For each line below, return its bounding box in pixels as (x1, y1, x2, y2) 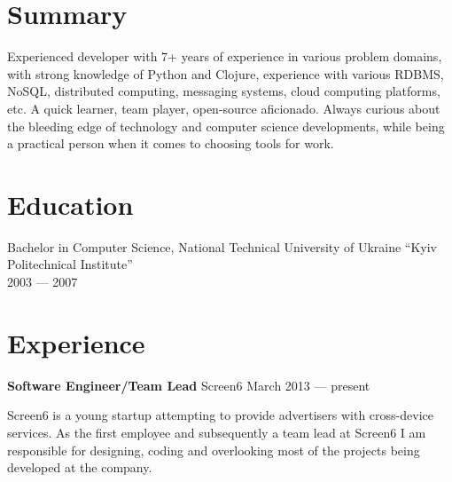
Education (7, 186, 134, 222)
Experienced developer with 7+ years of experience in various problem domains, (7, 47, 442, 66)
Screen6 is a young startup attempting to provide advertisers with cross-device (7, 406, 433, 424)
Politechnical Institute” (7, 255, 133, 273)
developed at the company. (7, 458, 152, 477)
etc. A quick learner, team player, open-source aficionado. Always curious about (7, 99, 440, 117)
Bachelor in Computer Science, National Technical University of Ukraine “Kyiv (7, 237, 437, 256)
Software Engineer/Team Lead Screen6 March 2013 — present (7, 375, 370, 394)
